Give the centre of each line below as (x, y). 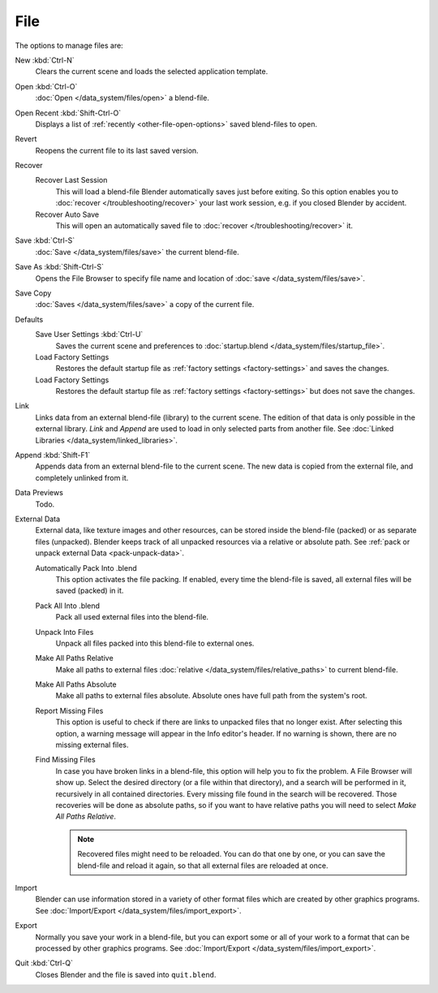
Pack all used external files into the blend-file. (132, 617)
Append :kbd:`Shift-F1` (53, 455)
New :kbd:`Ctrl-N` (45, 60)
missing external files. (92, 745)
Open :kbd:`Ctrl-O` (46, 86)
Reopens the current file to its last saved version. (117, 150)
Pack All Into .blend (68, 606)
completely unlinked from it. (82, 477)
